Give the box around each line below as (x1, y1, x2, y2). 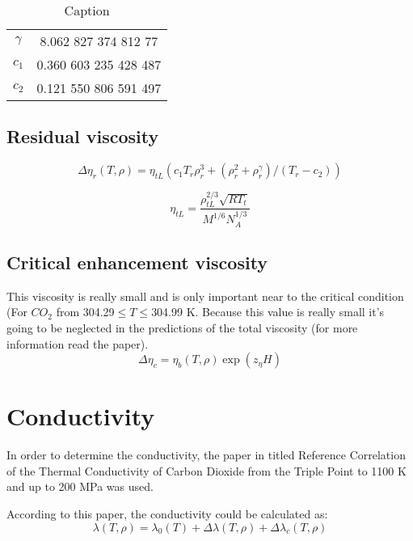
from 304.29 (56, 303, 115, 320)
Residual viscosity (6, 124, 159, 149)
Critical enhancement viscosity (6, 249, 268, 274)
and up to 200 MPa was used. (6, 478, 154, 495)
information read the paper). (6, 335, 149, 352)
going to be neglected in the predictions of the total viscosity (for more (6, 319, 358, 336)
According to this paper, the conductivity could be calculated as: (6, 505, 328, 522)
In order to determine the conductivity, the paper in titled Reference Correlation (6, 446, 406, 463)
